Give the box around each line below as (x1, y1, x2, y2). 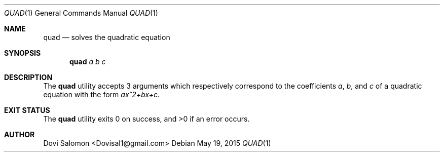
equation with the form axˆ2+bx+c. (43, 90, 160, 99)
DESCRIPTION (4, 73, 53, 82)
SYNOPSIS (4, 49, 41, 57)
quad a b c (69, 57, 106, 66)
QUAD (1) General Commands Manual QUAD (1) (4, 9, 158, 17)
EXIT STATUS (4, 106, 50, 114)
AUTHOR (4, 130, 35, 139)
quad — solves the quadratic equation (43, 33, 170, 42)
